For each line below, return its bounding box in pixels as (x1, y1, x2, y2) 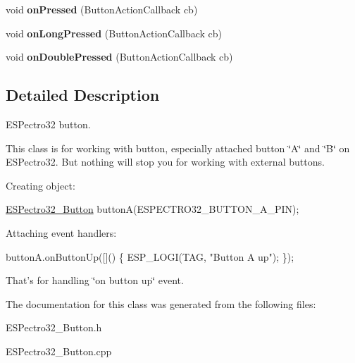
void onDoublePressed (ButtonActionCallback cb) (6, 49, 233, 64)
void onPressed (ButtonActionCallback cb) (6, 2, 198, 16)
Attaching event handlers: (6, 225, 117, 240)
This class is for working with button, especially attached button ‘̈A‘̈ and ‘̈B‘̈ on (6, 140, 350, 155)
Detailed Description (6, 84, 160, 106)
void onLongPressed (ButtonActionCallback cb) (6, 25, 223, 40)
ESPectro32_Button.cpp (6, 343, 112, 358)
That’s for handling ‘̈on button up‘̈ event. (6, 273, 184, 288)
